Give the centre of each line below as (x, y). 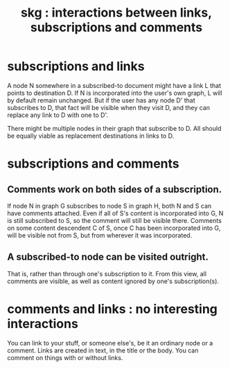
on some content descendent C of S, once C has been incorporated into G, (114, 228)
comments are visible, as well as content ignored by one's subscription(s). (113, 281)
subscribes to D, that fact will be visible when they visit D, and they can (108, 107)
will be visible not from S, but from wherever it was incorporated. (100, 235)
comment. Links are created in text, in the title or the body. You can (103, 350)
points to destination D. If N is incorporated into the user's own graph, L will (115, 93)
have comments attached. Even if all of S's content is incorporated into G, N (115, 213)
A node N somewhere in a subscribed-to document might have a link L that (114, 85)
